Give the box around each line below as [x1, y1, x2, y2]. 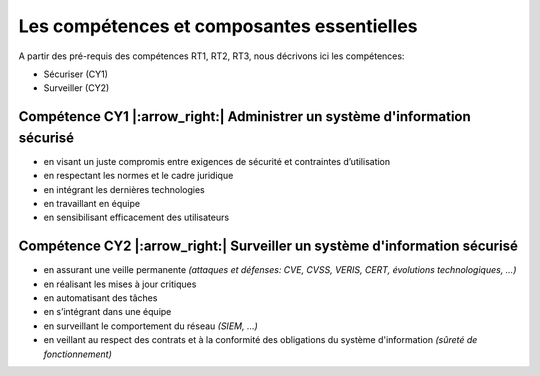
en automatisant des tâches [43, 292, 158, 304]
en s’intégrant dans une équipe [43, 306, 172, 318]
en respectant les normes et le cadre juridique [43, 170, 234, 182]
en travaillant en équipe [43, 198, 140, 209]
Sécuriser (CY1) [43, 68, 109, 80]
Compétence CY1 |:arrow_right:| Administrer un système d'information [18, 108, 472, 125]
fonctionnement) [43, 348, 112, 360]
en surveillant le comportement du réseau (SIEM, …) [43, 320, 259, 332]
